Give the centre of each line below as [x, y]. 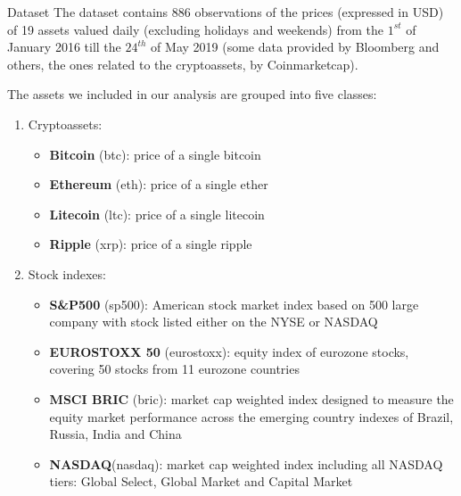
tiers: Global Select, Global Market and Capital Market [201, 481]
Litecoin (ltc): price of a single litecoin [157, 214]
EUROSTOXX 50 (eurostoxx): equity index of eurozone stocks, [229, 351]
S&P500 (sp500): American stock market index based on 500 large [234, 304]
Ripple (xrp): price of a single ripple [151, 244]
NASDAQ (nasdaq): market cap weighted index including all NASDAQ [246, 463]
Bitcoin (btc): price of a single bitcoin [155, 154]
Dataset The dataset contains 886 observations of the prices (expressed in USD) [226, 12]
